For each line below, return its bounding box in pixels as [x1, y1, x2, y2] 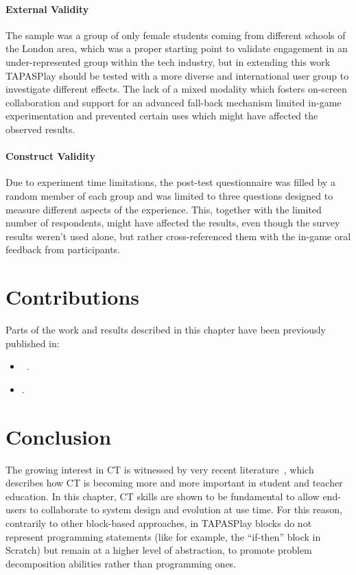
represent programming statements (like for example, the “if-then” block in [5, 529, 321, 543]
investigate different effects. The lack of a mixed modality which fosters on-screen [5, 82, 347, 96]
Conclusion [5, 422, 112, 450]
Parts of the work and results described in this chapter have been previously [5, 322, 326, 337]
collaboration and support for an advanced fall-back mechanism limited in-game [5, 95, 342, 109]
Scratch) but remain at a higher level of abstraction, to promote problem [5, 543, 312, 557]
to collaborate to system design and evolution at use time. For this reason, [29, 502, 342, 517]
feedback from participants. [5, 242, 121, 257]
